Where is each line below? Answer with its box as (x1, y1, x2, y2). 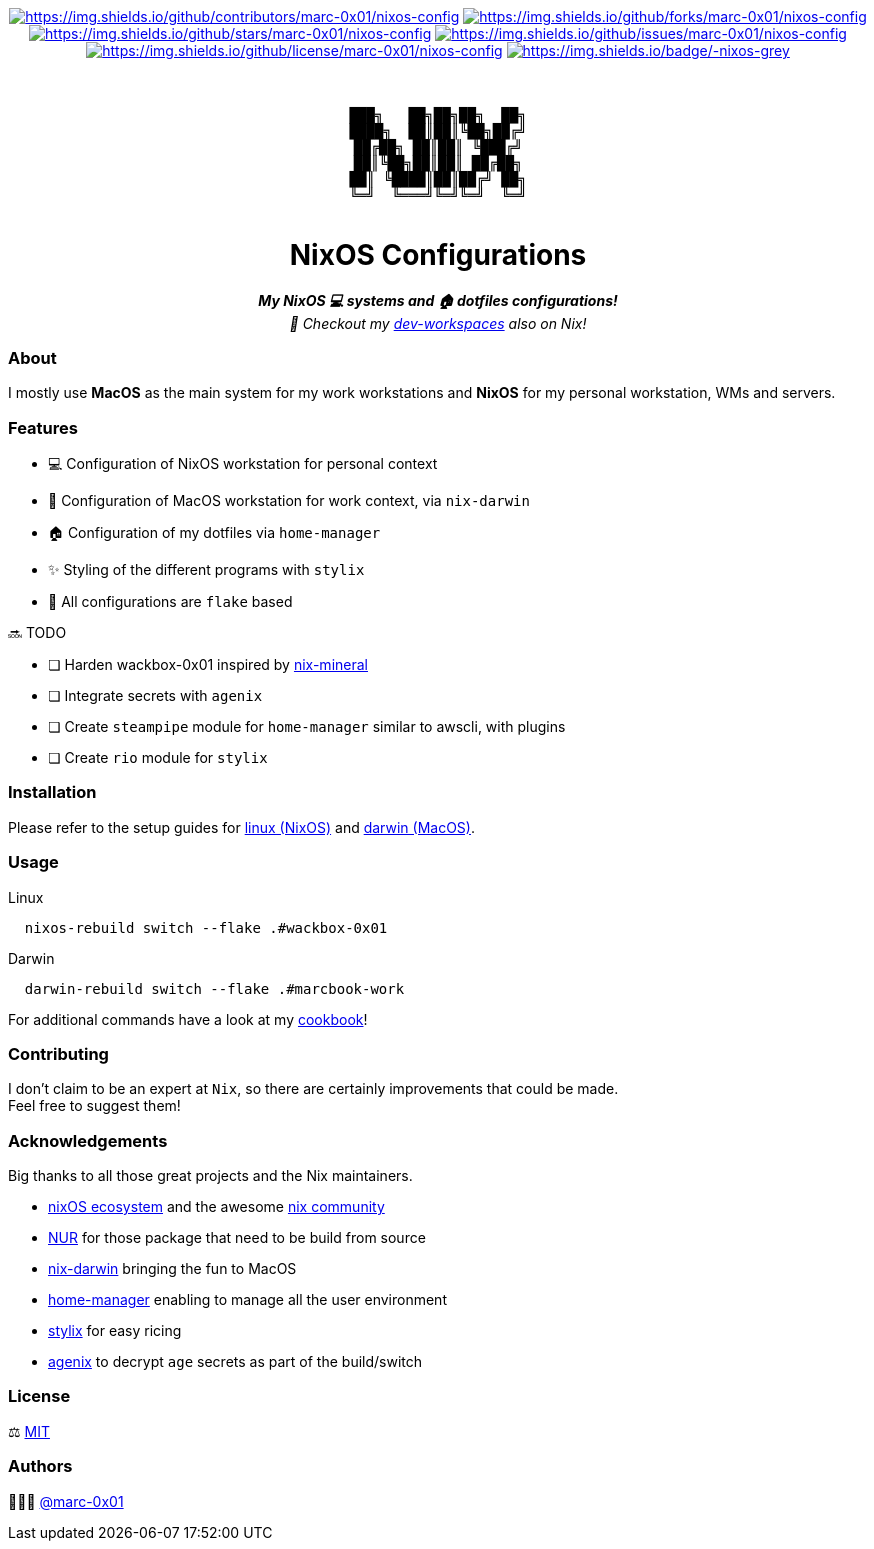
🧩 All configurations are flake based (48, 593, 293, 610)
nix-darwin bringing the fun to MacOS (48, 1260, 297, 1277)
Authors (8, 1456, 73, 1477)
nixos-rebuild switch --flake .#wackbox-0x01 (24, 919, 388, 936)
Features (8, 417, 78, 438)
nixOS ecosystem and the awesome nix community (48, 1198, 385, 1215)
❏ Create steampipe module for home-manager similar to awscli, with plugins (48, 718, 566, 735)
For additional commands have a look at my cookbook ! (8, 1010, 368, 1028)
